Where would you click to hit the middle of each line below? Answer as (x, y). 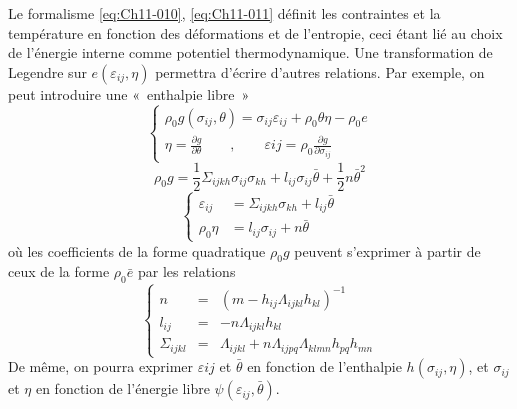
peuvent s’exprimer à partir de (387, 250)
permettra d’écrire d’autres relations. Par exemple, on (320, 71)
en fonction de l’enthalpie (324, 366)
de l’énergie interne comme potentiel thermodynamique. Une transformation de (250, 52)
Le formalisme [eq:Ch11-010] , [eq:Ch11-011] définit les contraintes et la (224, 13)
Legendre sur (47, 71)
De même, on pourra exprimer (101, 366)
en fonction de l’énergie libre (122, 388)
